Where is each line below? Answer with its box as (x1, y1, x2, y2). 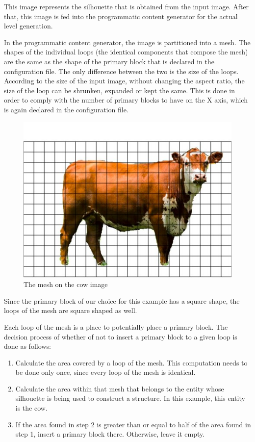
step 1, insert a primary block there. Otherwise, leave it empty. (15, 429, 205, 439)
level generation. (4, 21, 53, 31)
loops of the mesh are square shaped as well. (4, 305, 137, 315)
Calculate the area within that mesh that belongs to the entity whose (15, 383, 224, 393)
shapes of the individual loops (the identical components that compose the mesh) (4, 47, 248, 57)
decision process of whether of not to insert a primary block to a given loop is (4, 331, 237, 341)
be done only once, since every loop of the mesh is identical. (15, 367, 196, 377)
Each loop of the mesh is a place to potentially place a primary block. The (4, 321, 228, 332)
